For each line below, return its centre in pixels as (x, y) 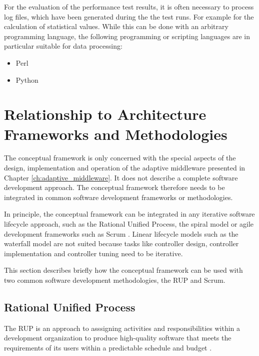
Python (27, 79)
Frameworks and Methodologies (116, 134)
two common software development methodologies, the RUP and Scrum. (115, 280)
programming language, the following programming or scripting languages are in (127, 36)
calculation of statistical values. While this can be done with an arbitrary (116, 26)
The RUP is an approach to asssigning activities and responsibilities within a (122, 328)
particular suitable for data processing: (63, 46)
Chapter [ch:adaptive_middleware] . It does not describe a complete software (121, 177)
